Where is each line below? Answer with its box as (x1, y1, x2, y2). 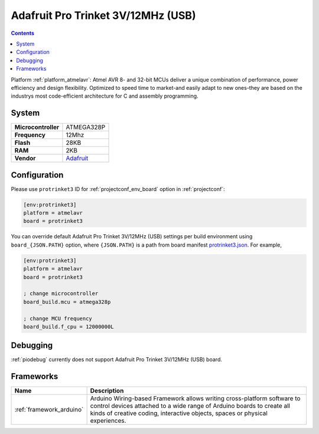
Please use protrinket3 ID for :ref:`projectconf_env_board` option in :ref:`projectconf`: (11, 185, 225, 192)
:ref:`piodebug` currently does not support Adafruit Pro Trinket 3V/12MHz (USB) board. (11, 356, 223, 363)
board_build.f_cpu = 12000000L (23, 323, 115, 330)
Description (90, 387, 124, 395)
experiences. (90, 417, 126, 425)
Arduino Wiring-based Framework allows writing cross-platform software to (90, 394, 301, 403)
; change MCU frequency (23, 315, 93, 322)
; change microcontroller (23, 290, 99, 297)
